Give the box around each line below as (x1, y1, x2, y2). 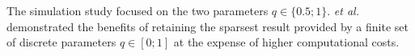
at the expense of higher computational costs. (173, 34, 400, 50)
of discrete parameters (6, 34, 116, 50)
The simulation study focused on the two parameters (6, 2, 269, 18)
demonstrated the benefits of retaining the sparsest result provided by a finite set (6, 18, 409, 34)
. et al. (327, 2, 359, 18)
